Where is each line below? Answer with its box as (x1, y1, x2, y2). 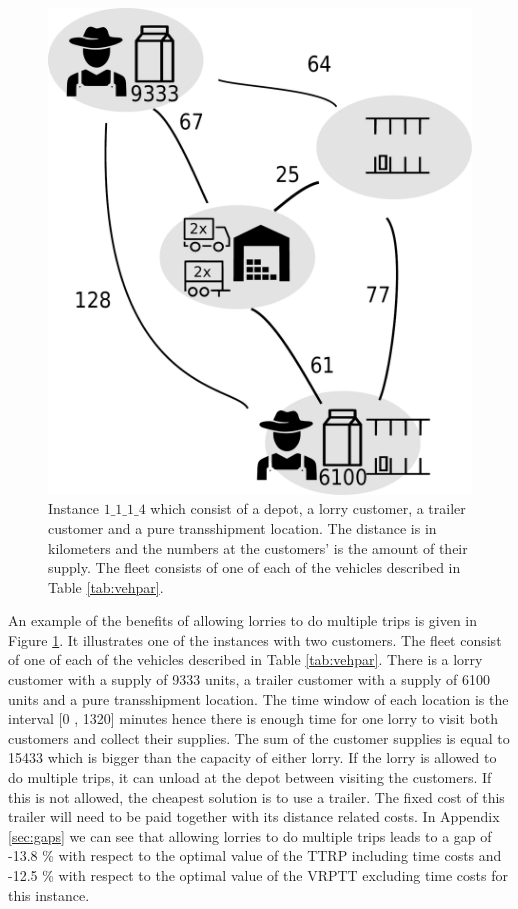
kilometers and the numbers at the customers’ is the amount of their (48, 537, 468, 558)
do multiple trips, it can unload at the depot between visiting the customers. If (8, 767, 492, 788)
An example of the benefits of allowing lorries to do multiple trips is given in (8, 610, 478, 631)
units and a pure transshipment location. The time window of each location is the (8, 688, 509, 709)
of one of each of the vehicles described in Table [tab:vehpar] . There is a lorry (8, 649, 483, 670)
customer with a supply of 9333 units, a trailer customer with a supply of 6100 (8, 669, 490, 690)
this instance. (8, 884, 90, 905)
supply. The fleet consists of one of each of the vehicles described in (48, 557, 461, 578)
